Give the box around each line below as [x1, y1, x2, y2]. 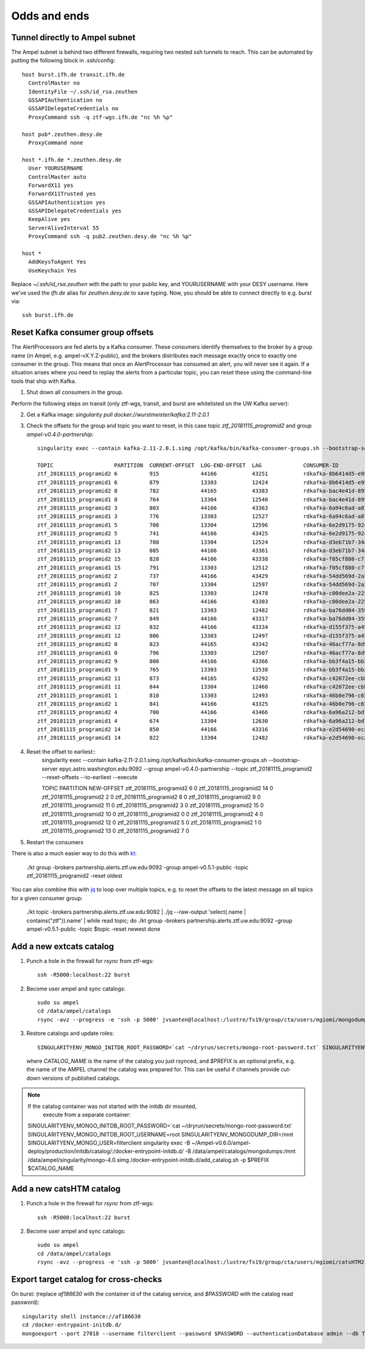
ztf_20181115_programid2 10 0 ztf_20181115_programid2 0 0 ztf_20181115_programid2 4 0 [41, 810, 263, 818]
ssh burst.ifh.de [22, 312, 74, 319]
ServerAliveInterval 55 [28, 224, 100, 231]
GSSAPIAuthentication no [28, 97, 103, 103]
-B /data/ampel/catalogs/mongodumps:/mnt [184, 1148, 296, 1155]
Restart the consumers [26, 838, 84, 846]
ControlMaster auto [28, 173, 86, 180]
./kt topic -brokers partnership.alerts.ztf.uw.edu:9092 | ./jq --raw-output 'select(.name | [26, 908, 246, 916]
